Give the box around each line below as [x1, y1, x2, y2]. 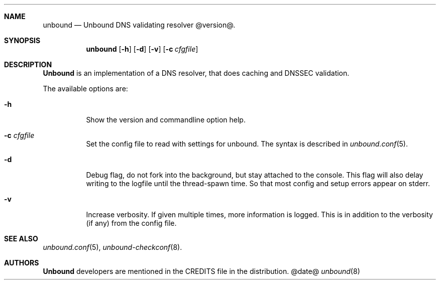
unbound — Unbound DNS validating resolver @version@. [43, 21, 236, 29]
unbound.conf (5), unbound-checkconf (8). [43, 243, 182, 251]
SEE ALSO [4, 234, 38, 243]
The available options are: [43, 84, 128, 93]
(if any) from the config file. [86, 219, 177, 227]
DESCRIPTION [4, 60, 52, 69]
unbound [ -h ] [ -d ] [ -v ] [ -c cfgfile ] [86, 45, 198, 53]
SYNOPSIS [4, 36, 41, 45]
